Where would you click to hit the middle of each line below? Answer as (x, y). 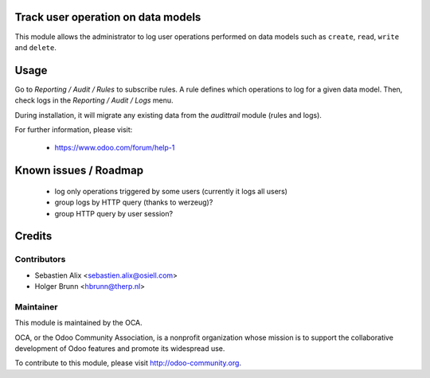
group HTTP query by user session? (114, 213)
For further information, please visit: (74, 129)
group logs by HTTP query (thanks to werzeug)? (134, 202)
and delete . (36, 47)
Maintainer (36, 306)
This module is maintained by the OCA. (78, 323)
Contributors (40, 259)
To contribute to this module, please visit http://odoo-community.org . (128, 363)
